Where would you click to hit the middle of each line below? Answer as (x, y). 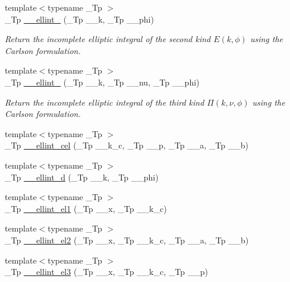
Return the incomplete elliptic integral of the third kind (105, 102)
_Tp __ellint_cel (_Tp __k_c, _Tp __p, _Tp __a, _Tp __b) (127, 145)
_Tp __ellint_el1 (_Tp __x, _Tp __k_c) (86, 208)
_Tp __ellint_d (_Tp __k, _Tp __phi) (82, 177)
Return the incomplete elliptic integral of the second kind (108, 39)
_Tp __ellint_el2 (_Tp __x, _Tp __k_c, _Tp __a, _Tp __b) (127, 240)
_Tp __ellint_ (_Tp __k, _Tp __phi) (79, 19)
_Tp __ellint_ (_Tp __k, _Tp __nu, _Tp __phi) (102, 82)
